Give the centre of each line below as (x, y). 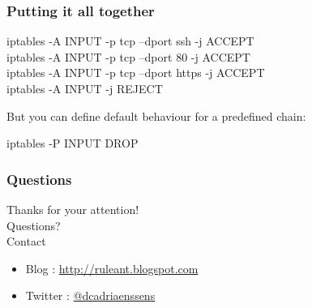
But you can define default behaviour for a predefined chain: (156, 115)
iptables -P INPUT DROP (73, 143)
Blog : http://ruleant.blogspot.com (112, 268)
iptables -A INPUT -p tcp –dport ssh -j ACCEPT (130, 41)
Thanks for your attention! (73, 209)
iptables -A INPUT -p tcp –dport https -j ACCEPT (136, 73)
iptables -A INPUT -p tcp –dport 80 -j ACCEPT (128, 56)
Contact (26, 241)
